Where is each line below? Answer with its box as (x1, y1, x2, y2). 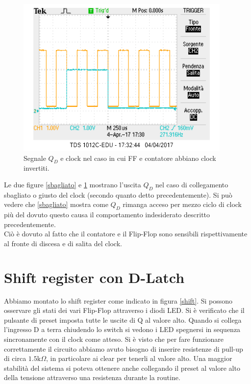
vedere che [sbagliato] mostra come (4, 199, 108, 209)
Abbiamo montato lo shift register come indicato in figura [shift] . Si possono (4, 295, 233, 306)
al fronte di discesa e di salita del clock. (4, 238, 122, 248)
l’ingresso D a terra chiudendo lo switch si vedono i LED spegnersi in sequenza (4, 324, 241, 334)
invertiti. (24, 163, 50, 173)
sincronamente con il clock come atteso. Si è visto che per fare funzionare (4, 334, 224, 344)
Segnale (24, 153, 46, 163)
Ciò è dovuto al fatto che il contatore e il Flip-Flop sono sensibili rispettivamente (4, 229, 248, 239)
